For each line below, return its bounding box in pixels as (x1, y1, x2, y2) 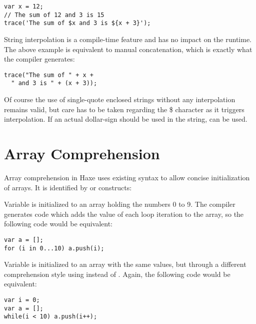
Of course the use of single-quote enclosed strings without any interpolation (4, 94, 235, 105)
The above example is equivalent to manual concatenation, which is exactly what (4, 44, 252, 54)
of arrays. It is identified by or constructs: (4, 182, 132, 192)
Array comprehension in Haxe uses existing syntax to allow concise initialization (4, 172, 250, 182)
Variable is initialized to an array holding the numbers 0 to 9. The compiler (4, 199, 235, 209)
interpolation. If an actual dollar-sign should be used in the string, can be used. (4, 114, 247, 124)
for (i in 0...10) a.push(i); (4, 244, 104, 252)
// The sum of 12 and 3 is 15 (4, 11, 104, 19)
